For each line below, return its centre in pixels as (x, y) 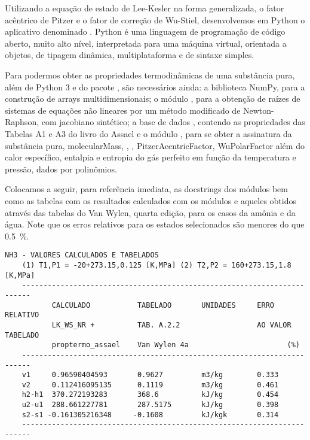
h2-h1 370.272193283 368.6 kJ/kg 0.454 (150, 395)
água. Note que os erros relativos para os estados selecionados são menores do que (155, 224)
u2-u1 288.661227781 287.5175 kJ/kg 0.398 (150, 405)
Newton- (259, 110)
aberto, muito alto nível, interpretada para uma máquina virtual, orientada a (146, 43)
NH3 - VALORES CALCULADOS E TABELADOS (82, 255)
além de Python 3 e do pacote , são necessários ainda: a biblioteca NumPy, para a (155, 87)
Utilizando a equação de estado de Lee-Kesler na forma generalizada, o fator (145, 8)
